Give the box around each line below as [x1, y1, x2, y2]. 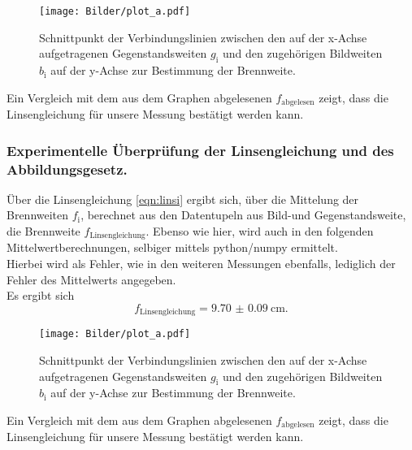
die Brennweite [7, 223, 80, 240]
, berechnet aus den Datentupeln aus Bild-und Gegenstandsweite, [80, 206, 406, 223]
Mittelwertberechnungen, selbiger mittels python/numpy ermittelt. [7, 239, 338, 256]
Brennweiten [7, 206, 69, 223]
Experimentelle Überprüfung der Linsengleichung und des [7, 140, 394, 160]
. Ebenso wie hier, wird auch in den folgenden [145, 223, 374, 240]
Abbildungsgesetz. [7, 158, 128, 179]
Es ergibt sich [7, 287, 75, 304]
